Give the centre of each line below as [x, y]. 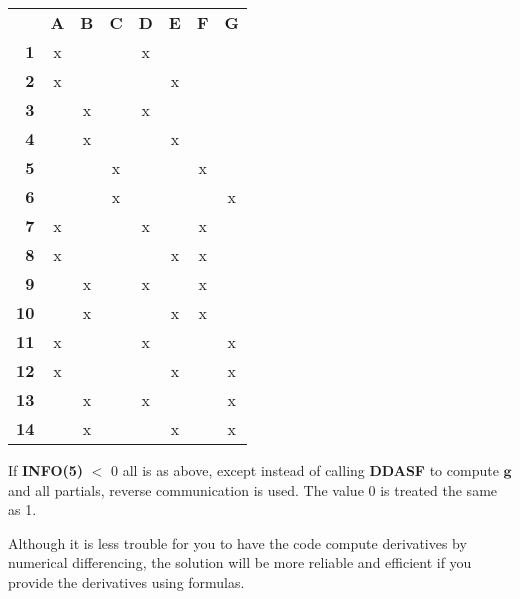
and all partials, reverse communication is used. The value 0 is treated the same [253, 489]
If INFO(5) [46, 470]
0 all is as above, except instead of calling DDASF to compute [305, 470]
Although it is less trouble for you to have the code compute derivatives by [237, 542]
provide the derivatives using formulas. [126, 581]
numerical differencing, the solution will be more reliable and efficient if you [240, 562]
